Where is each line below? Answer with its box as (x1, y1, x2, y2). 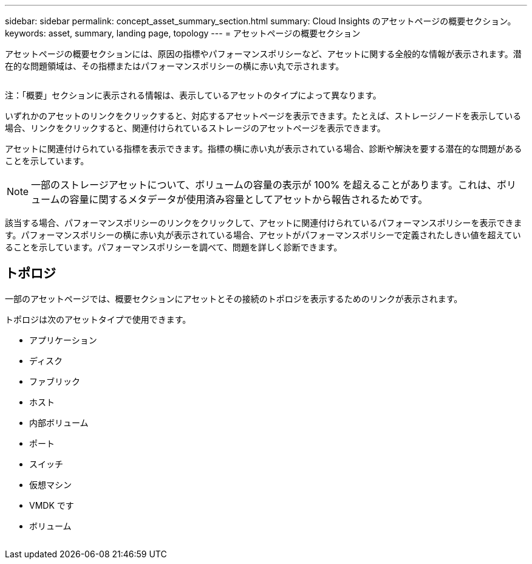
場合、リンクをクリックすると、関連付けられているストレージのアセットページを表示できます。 (5, 123, 386, 133)
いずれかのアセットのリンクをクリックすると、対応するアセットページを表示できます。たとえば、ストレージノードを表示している (5, 111, 522, 121)
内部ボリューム (29, 417, 89, 428)
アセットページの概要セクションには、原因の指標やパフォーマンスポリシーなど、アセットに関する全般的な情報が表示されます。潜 (5, 49, 522, 59)
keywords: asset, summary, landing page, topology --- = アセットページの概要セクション (5, 28, 361, 38)
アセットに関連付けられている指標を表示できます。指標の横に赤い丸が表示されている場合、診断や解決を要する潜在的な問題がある (5, 143, 522, 154)
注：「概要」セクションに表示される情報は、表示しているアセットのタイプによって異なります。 (5, 90, 381, 100)
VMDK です (29, 500, 74, 511)
